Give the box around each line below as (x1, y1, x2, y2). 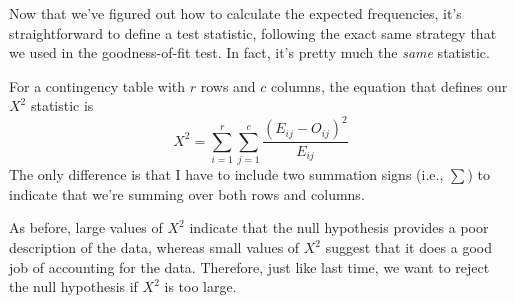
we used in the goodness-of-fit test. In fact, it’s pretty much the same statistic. (9, 42, 490, 63)
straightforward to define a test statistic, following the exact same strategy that (9, 22, 497, 43)
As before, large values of (9, 217, 163, 238)
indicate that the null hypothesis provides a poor (189, 217, 489, 238)
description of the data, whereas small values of (9, 237, 300, 258)
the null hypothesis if (9, 276, 138, 297)
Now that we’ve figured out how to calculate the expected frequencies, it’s (9, 3, 462, 23)
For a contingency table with (9, 75, 186, 96)
